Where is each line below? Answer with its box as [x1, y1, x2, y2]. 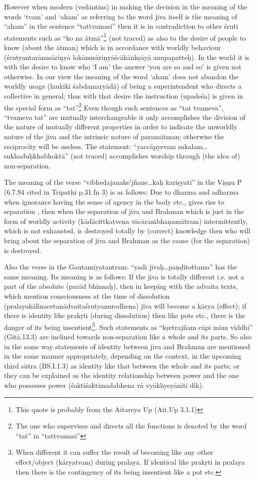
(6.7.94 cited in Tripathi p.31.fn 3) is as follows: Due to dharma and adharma [4, 187, 239, 197]
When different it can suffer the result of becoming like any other [15, 447, 214, 457]
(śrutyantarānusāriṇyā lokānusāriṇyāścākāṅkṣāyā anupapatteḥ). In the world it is [4, 52, 250, 62]
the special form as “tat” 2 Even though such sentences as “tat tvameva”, [4, 101, 224, 112]
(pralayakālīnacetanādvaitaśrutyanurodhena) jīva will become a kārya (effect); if [4, 300, 247, 311]
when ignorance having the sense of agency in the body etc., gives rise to [4, 196, 224, 207]
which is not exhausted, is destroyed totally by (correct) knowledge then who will [4, 225, 251, 236]
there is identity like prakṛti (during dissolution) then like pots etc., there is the [4, 310, 245, 320]
